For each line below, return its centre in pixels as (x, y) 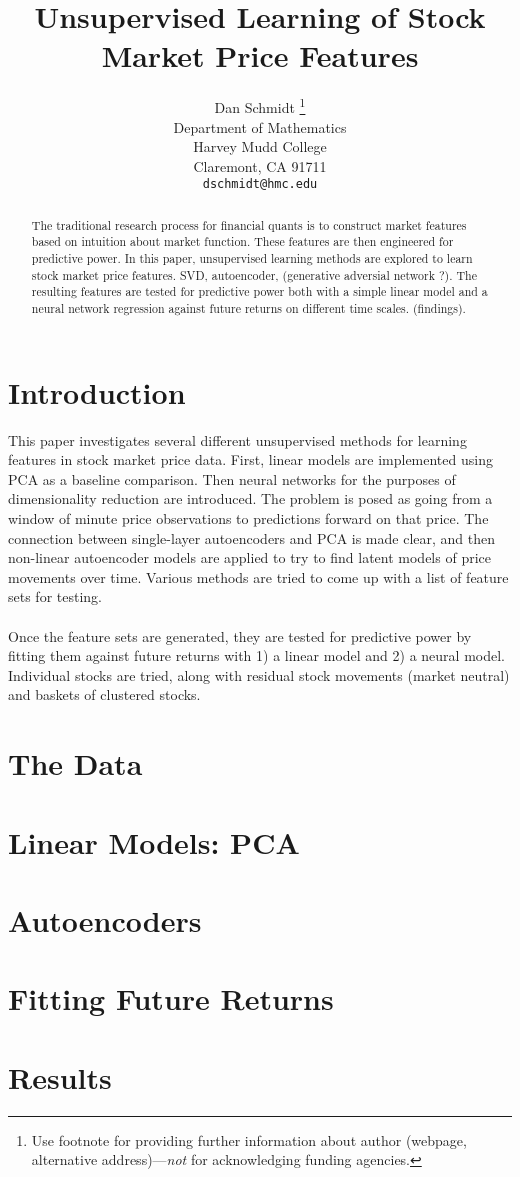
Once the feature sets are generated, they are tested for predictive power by (240, 635)
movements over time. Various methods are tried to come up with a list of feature (258, 576)
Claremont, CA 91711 (260, 165)
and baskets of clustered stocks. (104, 694)
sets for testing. (55, 596)
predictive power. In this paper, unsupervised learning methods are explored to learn (252, 258)
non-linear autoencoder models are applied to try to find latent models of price (249, 557)
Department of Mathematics (260, 126)
